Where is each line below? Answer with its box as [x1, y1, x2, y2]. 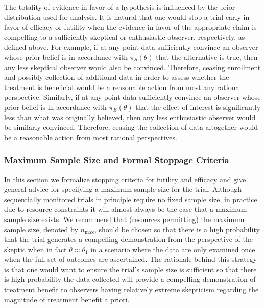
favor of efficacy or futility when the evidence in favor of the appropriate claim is [4, 21, 257, 32]
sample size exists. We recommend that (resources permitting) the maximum [4, 213, 245, 224]
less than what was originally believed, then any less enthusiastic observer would [4, 112, 256, 122]
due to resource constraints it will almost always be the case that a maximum [4, 204, 247, 214]
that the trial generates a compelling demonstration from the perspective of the [4, 234, 253, 245]
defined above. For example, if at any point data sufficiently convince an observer [4, 41, 258, 52]
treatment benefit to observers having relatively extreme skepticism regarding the [4, 284, 259, 295]
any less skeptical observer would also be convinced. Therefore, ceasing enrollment [4, 61, 261, 72]
